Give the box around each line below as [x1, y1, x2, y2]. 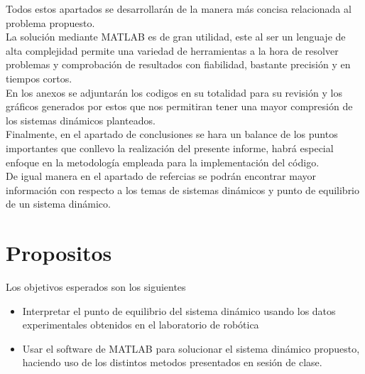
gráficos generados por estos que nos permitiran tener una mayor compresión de [6, 99, 353, 114]
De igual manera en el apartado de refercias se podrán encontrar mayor [6, 169, 316, 183]
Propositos [6, 238, 112, 267]
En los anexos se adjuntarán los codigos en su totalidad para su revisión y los [6, 85, 342, 100]
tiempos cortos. [6, 70, 72, 85]
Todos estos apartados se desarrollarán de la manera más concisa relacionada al [6, 1, 352, 16]
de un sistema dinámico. [6, 196, 111, 211]
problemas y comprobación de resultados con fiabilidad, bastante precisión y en [6, 57, 351, 72]
